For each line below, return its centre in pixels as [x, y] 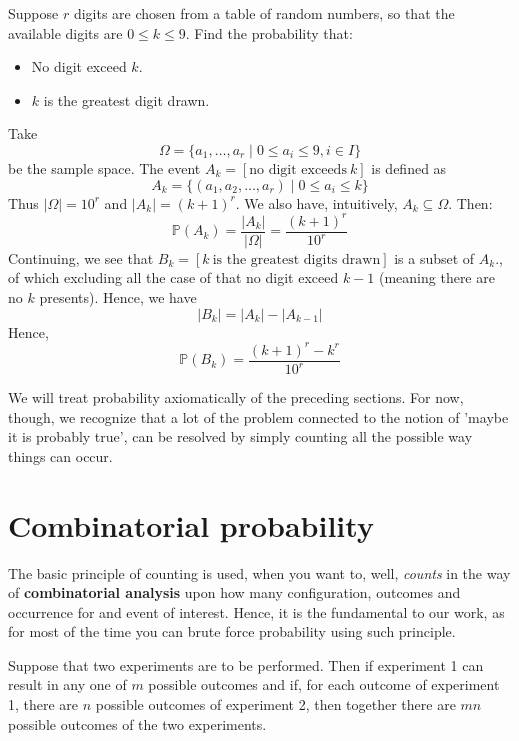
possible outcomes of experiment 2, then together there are [275, 704]
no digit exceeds [298, 169]
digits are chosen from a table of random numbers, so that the [264, 13]
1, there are [43, 704]
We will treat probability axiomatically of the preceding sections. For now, [236, 397]
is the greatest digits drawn [296, 259]
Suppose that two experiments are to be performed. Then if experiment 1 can [246, 664]
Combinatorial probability [191, 524]
